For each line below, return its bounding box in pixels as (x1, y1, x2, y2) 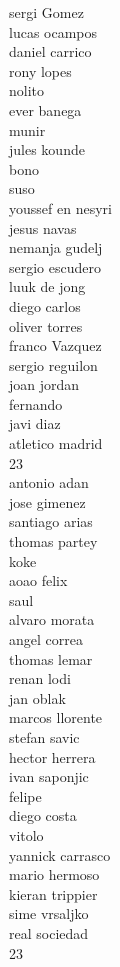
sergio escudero (9, 256, 101, 277)
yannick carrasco (9, 844, 111, 865)
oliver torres (9, 315, 83, 336)
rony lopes (9, 60, 72, 81)
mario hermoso (9, 864, 100, 885)
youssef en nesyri (9, 197, 112, 218)
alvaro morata (9, 609, 95, 630)
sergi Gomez (9, 2, 84, 22)
